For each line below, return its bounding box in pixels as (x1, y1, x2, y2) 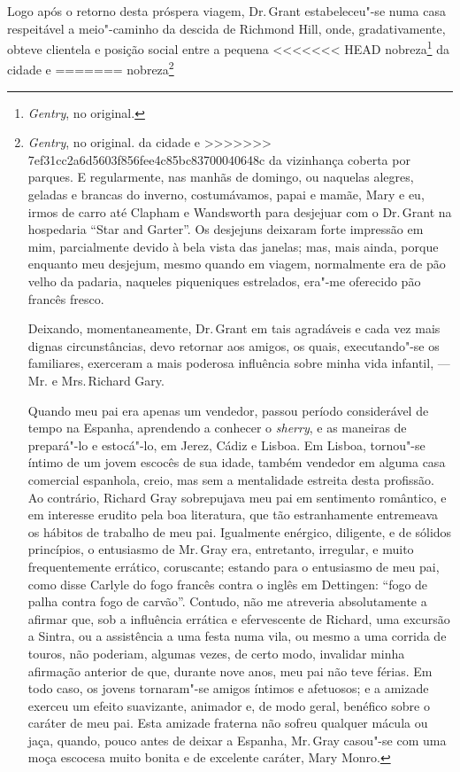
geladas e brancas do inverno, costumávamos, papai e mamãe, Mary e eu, (27, 185, 425, 204)
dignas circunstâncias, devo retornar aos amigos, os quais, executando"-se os (27, 336, 440, 355)
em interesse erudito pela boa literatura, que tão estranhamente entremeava (27, 505, 438, 524)
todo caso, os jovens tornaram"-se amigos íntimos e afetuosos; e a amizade (27, 679, 429, 698)
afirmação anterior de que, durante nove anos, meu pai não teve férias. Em (27, 661, 433, 680)
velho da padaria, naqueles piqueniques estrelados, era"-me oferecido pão (27, 272, 421, 291)
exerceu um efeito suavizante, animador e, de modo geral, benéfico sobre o (27, 696, 430, 714)
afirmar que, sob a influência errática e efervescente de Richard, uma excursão (27, 609, 450, 628)
